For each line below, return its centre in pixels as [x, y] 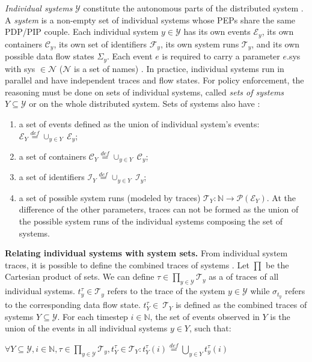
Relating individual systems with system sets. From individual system [146, 253]
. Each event [130, 56]
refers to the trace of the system [166, 291]
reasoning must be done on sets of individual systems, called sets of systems [145, 92]
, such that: [210, 328]
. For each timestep [93, 316]
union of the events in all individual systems [86, 328]
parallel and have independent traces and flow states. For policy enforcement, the [154, 80]
